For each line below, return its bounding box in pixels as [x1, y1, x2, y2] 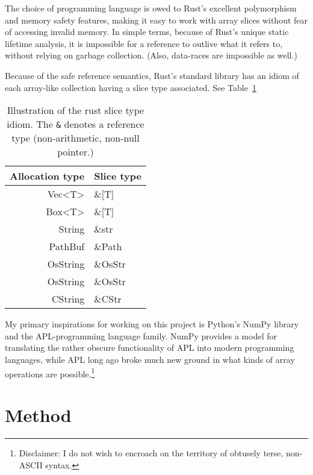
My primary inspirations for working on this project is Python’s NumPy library [5, 318, 299, 330]
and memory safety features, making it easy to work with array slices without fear [5, 13, 308, 26]
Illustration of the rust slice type [7, 103, 144, 118]
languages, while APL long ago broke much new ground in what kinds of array [5, 353, 295, 365]
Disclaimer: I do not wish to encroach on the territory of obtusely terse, [19, 446, 284, 459]
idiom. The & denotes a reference [7, 117, 144, 131]
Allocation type [10, 169, 85, 183]
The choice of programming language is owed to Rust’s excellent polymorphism [5, 2, 297, 14]
